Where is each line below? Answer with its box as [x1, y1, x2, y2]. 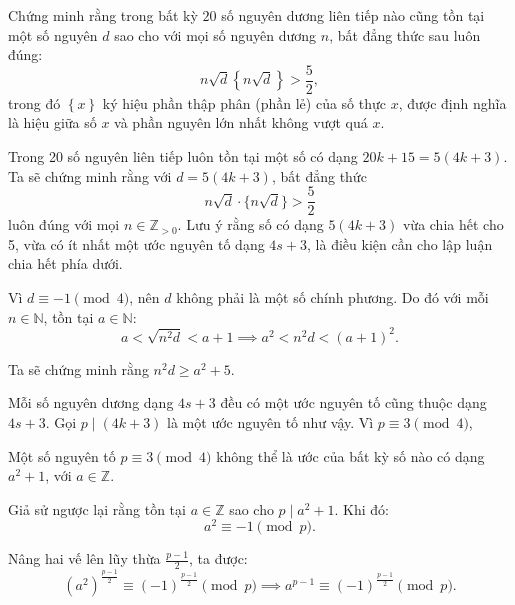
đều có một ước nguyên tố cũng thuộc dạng [220, 392, 487, 413]
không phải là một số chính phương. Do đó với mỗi [176, 287, 489, 308]
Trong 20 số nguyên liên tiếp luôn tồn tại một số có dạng [8, 146, 358, 167]
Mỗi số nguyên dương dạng [8, 392, 174, 413]
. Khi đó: [334, 498, 389, 519]
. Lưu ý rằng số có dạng [177, 214, 324, 235]
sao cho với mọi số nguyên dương [114, 24, 317, 45]
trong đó [8, 92, 61, 113]
